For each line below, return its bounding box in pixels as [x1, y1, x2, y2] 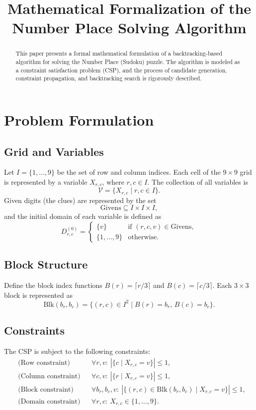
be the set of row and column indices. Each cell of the [57, 167, 221, 177]
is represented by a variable [4, 176, 87, 187]
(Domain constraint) [18, 398, 81, 405]
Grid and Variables [4, 143, 104, 159]
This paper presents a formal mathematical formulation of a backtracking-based [15, 49, 223, 58]
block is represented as [4, 289, 73, 300]
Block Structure [4, 257, 88, 272]
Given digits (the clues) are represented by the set [4, 195, 157, 205]
